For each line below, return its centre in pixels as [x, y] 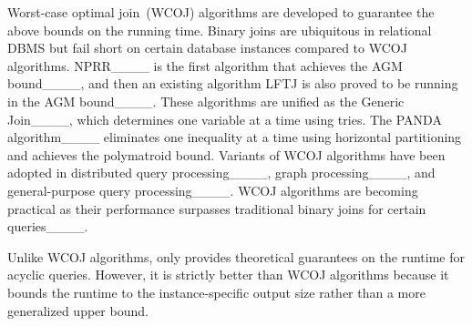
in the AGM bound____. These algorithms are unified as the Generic [206, 101]
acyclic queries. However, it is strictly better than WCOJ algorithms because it [228, 275]
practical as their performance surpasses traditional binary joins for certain [217, 208]
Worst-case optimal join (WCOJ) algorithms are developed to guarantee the [221, 12]
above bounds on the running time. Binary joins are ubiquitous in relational [220, 30]
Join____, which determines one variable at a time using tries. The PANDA [225, 119]
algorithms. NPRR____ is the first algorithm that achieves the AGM [205, 65]
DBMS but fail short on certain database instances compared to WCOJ [207, 48]
